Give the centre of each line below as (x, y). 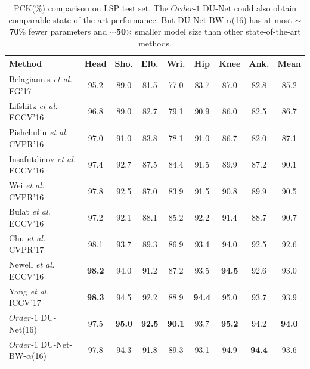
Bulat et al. (30, 211)
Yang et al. (29, 291)
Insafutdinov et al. (43, 158)
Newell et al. (32, 264)
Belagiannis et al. (41, 79)
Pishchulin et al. (39, 132)
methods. (155, 43)
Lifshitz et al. (33, 105)
